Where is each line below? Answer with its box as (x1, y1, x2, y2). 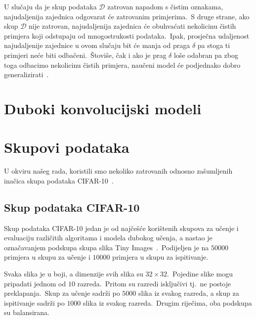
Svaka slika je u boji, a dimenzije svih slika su (4, 269, 143, 279)
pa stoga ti (197, 40, 230, 50)
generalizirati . (4, 69, 49, 80)
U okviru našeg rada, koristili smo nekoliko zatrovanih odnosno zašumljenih (4, 166, 233, 176)
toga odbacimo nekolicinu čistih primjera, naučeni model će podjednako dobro (4, 59, 241, 70)
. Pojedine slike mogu (167, 269, 233, 279)
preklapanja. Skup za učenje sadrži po (4, 288, 120, 298)
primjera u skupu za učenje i (4, 252, 90, 262)
